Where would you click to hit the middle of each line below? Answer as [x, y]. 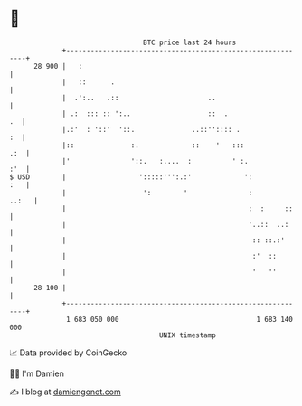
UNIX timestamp [188, 335]
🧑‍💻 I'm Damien [37, 373]
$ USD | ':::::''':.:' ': [131, 177]
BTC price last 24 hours [190, 42]
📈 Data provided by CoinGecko [68, 353]
